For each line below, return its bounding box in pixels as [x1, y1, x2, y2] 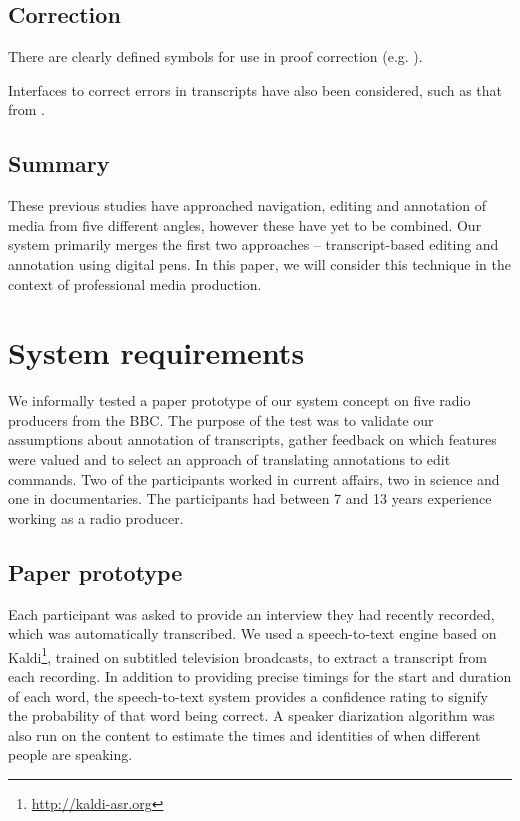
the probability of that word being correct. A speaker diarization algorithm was [8, 705, 495, 726]
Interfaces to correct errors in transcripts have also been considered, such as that [8, 79, 503, 100]
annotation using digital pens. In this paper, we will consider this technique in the [8, 253, 511, 274]
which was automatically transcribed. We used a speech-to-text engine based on [8, 623, 497, 644]
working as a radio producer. [8, 507, 184, 528]
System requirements [8, 332, 305, 373]
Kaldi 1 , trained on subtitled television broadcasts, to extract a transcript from [8, 643, 488, 667]
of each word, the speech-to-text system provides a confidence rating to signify [8, 685, 488, 706]
